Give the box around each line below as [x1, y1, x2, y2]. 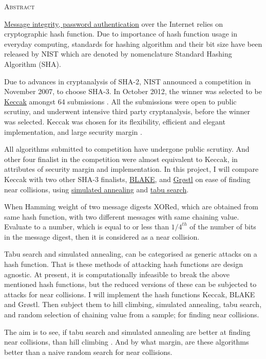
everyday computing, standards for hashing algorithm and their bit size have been [4, 38, 262, 49]
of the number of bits [189, 221, 256, 232]
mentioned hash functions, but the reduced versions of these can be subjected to [4, 279, 257, 290]
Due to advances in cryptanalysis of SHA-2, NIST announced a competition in [4, 76, 251, 86]
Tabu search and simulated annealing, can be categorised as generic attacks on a [4, 248, 257, 259]
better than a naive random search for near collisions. [4, 346, 173, 357]
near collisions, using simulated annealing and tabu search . [4, 184, 189, 194]
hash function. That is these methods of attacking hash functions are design [4, 259, 243, 270]
